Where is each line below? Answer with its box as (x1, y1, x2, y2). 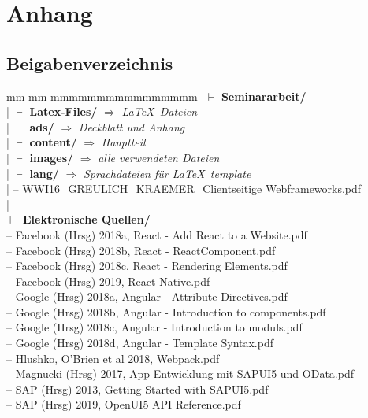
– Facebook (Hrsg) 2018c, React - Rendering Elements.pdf (6, 257, 288, 274)
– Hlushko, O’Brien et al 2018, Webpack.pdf (6, 350, 220, 366)
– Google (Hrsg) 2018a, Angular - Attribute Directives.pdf (6, 288, 288, 305)
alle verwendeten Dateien (98, 149, 220, 165)
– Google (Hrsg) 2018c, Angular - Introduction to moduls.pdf (6, 319, 303, 335)
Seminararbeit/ (221, 87, 307, 104)
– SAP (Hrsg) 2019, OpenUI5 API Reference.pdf (6, 396, 241, 412)
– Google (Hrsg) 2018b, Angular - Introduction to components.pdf (6, 303, 326, 320)
